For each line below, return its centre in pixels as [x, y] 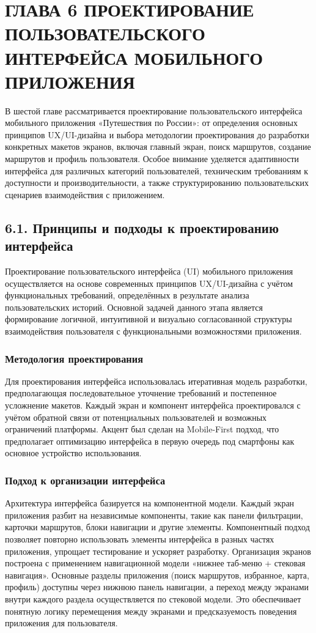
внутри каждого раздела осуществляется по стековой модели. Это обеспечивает [153, 598]
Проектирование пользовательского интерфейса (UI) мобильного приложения [149, 271]
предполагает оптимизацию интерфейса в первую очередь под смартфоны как [150, 441]
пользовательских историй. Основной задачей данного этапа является [134, 307]
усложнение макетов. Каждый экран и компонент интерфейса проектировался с [153, 405]
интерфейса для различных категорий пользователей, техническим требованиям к [156, 170]
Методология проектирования [74, 358]
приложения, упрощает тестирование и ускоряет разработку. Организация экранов [158, 551]
